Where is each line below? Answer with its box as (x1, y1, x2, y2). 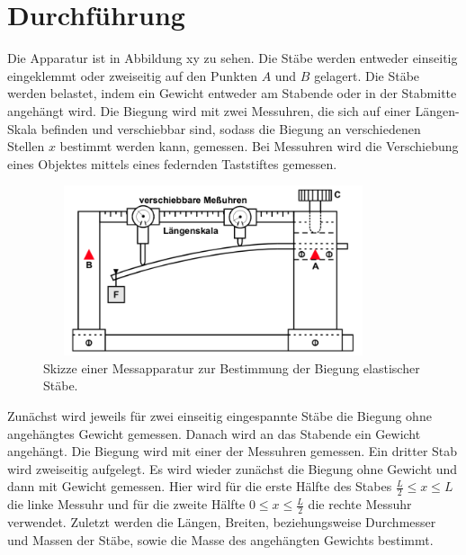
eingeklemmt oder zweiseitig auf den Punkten (7, 66, 257, 85)
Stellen (7, 137, 45, 156)
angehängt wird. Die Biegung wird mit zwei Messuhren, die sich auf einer (7, 101, 411, 120)
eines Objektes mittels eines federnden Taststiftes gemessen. (7, 154, 337, 173)
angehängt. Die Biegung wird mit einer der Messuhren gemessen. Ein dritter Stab (7, 442, 458, 461)
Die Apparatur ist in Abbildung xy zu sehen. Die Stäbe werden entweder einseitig (7, 49, 458, 67)
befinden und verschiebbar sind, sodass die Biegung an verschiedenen (40, 119, 421, 138)
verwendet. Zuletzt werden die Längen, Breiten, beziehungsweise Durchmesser (7, 513, 436, 532)
